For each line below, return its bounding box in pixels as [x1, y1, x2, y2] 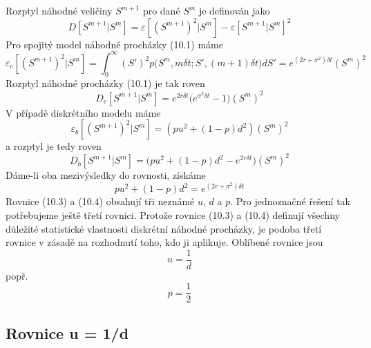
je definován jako [198, 3, 270, 17]
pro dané [142, 3, 180, 17]
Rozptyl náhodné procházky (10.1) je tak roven [6, 76, 205, 90]
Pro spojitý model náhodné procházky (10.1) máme [6, 37, 223, 51]
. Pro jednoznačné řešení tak [230, 194, 351, 209]
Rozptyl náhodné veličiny [6, 3, 113, 17]
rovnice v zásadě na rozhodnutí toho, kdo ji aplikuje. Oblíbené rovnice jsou [6, 235, 323, 249]
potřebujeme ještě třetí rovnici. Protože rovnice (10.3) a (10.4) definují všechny [6, 207, 340, 222]
